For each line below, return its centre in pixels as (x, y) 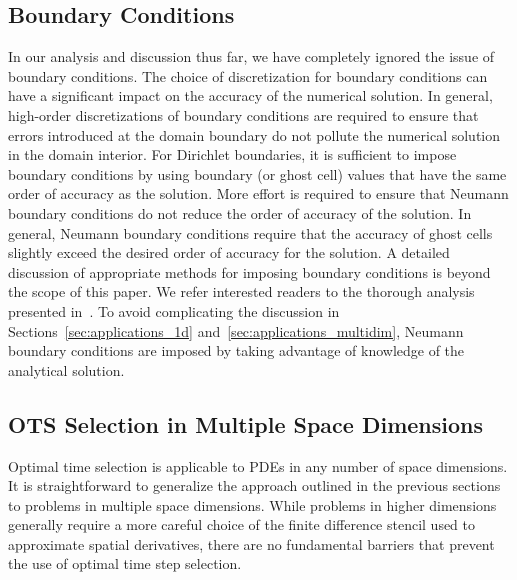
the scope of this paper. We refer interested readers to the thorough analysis (241, 291)
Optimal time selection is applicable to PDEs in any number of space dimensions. (258, 465)
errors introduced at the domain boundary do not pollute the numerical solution (254, 134)
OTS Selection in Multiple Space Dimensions (246, 423)
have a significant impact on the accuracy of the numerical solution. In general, (250, 95)
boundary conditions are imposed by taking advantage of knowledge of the (236, 350)
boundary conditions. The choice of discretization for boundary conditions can (248, 75)
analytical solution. (66, 369)
